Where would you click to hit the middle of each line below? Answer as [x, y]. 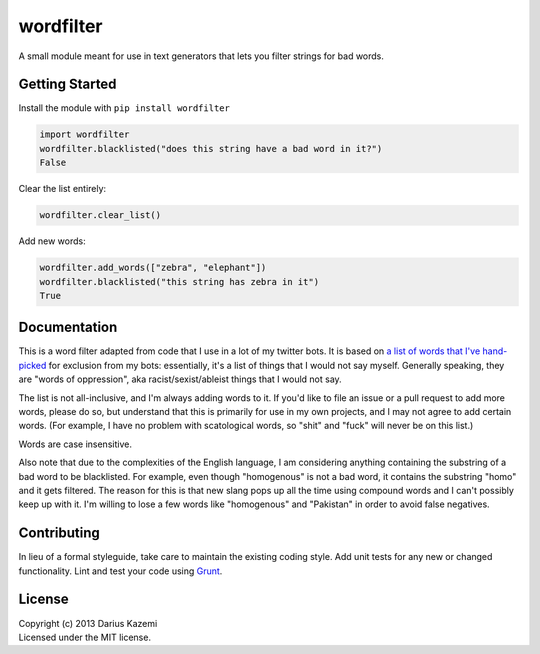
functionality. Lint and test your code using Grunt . [120, 571]
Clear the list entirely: [62, 189]
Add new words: [52, 241]
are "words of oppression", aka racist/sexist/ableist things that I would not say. [180, 379]
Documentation [68, 327]
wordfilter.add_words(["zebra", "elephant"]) [153, 268]
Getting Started [67, 84]
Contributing [59, 533]
